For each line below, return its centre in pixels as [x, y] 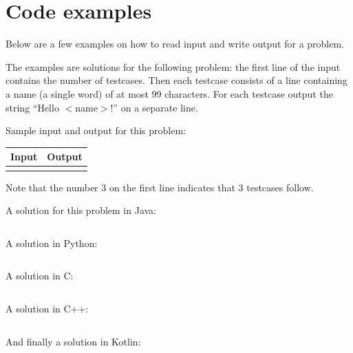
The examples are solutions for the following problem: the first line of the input [173, 66]
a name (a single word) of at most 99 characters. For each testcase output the [169, 93]
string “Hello [32, 107]
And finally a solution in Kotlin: [73, 341]
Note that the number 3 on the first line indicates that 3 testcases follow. [160, 187]
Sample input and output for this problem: [96, 130]
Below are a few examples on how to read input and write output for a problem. [175, 44]
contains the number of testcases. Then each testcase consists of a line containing [176, 80]
